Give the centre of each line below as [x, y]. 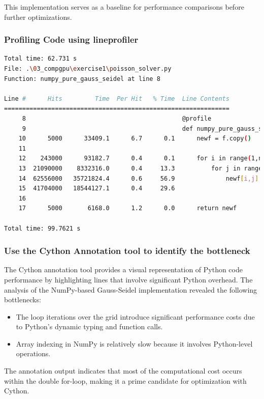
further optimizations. [38, 17]
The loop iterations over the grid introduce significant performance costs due [135, 316]
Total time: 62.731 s [41, 59]
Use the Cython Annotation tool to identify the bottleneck [127, 251]
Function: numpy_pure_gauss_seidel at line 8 [82, 79]
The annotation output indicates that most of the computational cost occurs [123, 371]
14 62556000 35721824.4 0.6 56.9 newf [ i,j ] [139, 178]
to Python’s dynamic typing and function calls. [89, 326]
